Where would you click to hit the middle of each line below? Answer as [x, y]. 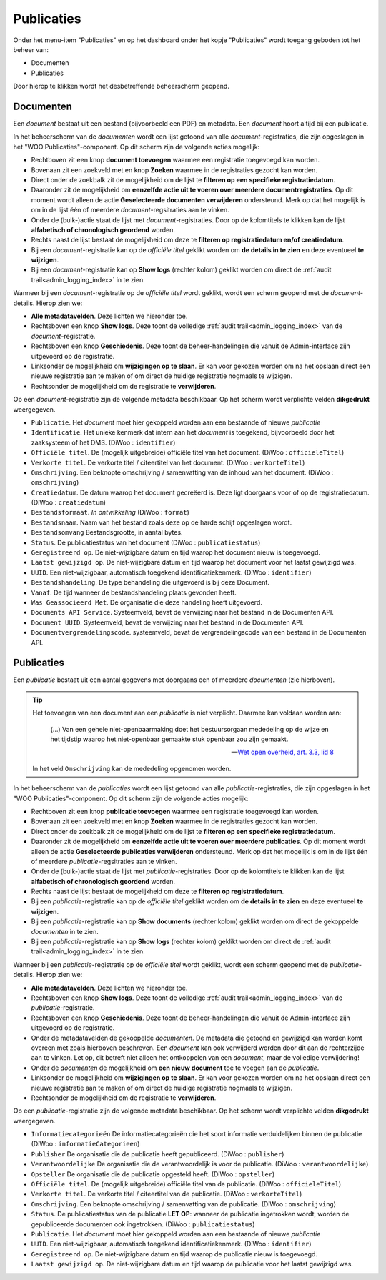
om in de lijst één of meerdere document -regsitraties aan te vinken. [130, 210]
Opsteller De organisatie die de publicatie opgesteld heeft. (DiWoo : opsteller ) [153, 1174]
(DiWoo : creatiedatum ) [69, 502]
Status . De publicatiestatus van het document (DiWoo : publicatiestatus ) [146, 542]
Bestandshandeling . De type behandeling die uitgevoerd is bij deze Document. [150, 582]
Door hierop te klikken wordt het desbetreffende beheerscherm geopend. [122, 86]
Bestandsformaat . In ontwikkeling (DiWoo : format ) [110, 512]
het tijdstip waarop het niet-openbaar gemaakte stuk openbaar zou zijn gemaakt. [169, 739]
